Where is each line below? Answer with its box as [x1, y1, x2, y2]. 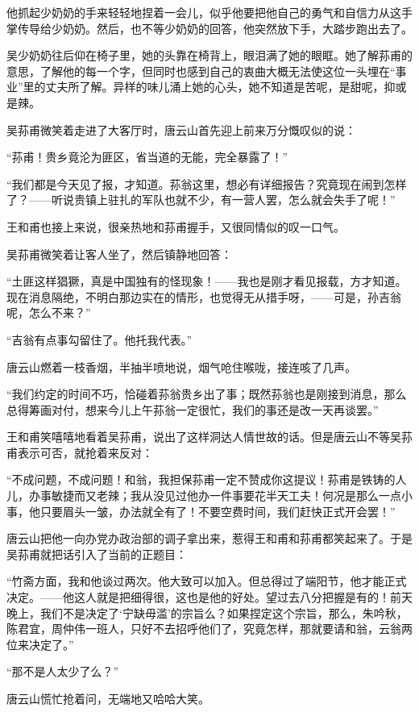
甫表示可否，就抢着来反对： [6, 443, 153, 460]
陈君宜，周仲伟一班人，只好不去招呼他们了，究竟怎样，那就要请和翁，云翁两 [6, 620, 413, 637]
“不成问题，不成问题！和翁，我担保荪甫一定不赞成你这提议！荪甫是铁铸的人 [6, 471, 407, 488]
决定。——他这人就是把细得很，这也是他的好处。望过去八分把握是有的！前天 [6, 589, 413, 606]
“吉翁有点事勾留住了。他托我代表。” [6, 331, 193, 348]
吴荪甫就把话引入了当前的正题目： [6, 545, 187, 562]
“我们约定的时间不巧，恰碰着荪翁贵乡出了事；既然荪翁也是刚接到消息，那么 [6, 385, 407, 402]
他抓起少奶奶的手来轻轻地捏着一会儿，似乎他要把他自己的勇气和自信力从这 [6, 4, 401, 20]
